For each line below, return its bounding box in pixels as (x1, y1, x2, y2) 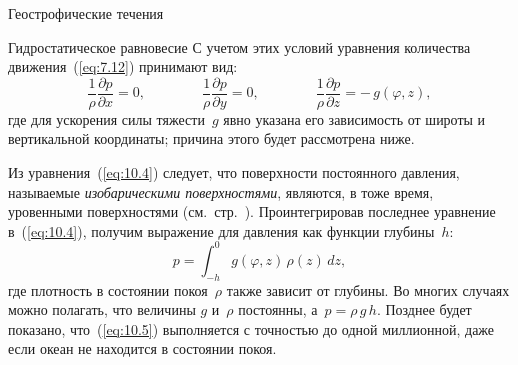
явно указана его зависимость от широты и (223, 108, 486, 129)
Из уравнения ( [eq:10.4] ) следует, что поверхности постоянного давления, (8, 162, 460, 183)
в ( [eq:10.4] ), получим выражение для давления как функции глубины (8, 220, 435, 241)
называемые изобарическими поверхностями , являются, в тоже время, (8, 181, 434, 202)
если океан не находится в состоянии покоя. (8, 338, 277, 359)
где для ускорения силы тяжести (8, 108, 205, 129)
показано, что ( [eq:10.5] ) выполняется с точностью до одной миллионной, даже (8, 318, 495, 339)
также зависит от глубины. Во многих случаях (226, 279, 510, 300)
